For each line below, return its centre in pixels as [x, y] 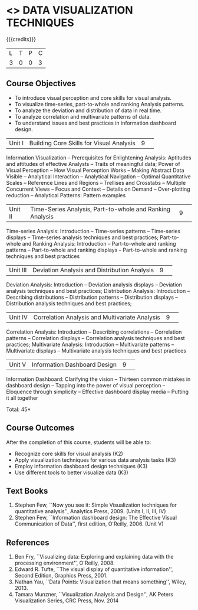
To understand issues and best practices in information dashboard [95, 123]
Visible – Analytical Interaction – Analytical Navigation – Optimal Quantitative [98, 176]
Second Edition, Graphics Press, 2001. [61, 576]
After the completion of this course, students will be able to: [79, 442]
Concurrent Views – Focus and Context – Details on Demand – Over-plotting [98, 189]
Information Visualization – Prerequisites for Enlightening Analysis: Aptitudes [99, 158]
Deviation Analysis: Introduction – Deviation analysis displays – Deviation [94, 285]
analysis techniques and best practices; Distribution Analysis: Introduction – [98, 291]
